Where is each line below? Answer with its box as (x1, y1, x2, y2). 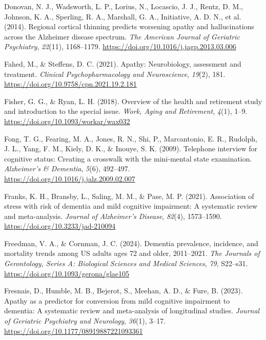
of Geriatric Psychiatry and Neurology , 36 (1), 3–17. (4, 315, 166, 326)
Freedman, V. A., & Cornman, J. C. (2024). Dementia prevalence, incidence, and (4, 237, 258, 248)
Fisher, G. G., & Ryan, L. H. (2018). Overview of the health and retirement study (4, 95, 262, 106)
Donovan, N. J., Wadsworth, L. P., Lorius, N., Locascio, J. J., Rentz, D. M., (4, 1, 243, 11)
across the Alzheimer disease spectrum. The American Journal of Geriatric (4, 31, 240, 42)
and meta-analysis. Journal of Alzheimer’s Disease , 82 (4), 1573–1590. (4, 210, 222, 221)
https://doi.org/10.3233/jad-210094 (4, 221, 116, 231)
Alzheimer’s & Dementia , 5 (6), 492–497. (4, 163, 130, 174)
